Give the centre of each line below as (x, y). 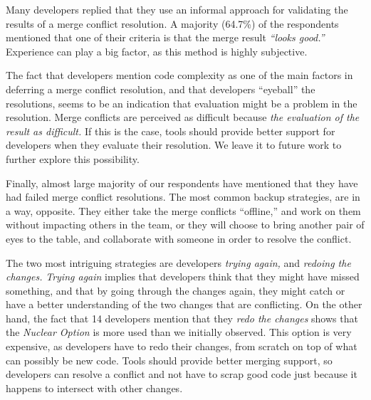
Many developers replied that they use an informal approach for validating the (177, 9)
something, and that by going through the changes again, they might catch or (176, 290)
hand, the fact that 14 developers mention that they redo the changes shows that (182, 318)
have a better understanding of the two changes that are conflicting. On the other (184, 304)
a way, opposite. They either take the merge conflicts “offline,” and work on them (183, 210)
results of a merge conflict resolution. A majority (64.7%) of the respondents (172, 23)
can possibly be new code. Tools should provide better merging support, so (169, 360)
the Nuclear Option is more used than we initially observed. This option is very (179, 332)
